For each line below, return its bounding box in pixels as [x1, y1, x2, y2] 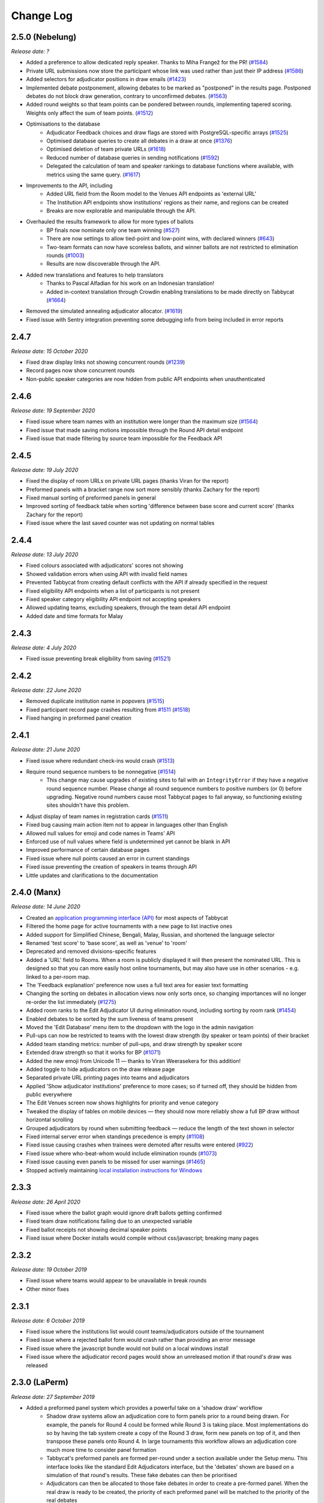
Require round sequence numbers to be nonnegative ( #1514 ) [26, 768, 176, 775]
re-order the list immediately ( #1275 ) [26, 998, 116, 1005]
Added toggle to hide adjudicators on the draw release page [26, 1065, 175, 1073]
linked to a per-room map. [26, 973, 91, 980]
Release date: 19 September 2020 [11, 406, 95, 414]
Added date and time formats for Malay [26, 612, 123, 619]
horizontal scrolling [26, 1116, 74, 1124]
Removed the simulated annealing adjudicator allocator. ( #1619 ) [26, 307, 183, 315]
